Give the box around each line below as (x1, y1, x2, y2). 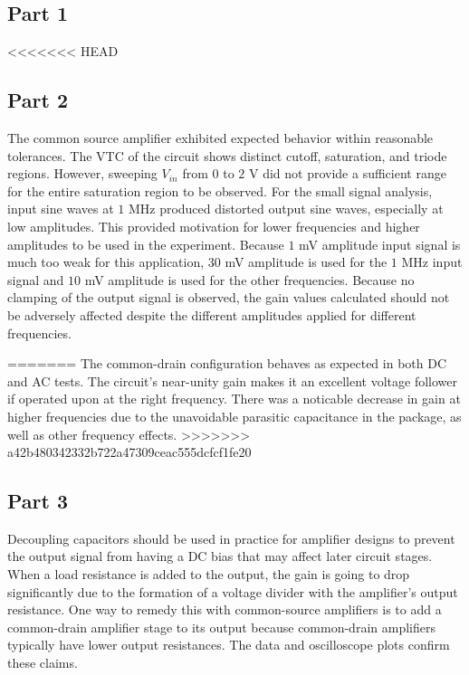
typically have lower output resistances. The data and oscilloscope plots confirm (7, 635, 450, 654)
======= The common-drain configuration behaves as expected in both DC (7, 354, 446, 373)
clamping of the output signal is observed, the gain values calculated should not (7, 288, 450, 307)
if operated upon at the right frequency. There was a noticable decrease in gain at (7, 389, 461, 408)
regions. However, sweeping (7, 164, 158, 183)
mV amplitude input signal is (299, 234, 461, 253)
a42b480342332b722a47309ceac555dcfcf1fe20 (7, 442, 252, 461)
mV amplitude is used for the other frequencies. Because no (84, 270, 415, 289)
